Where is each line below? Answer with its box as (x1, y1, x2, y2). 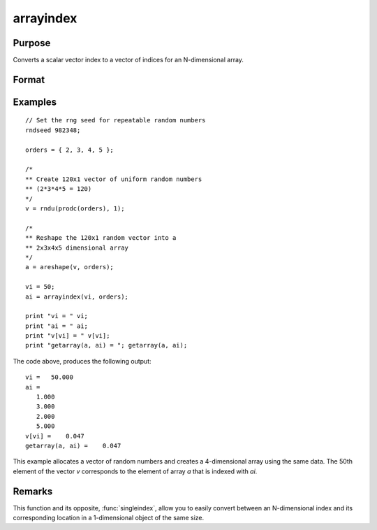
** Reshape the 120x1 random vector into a (25, 234, 177, 242)
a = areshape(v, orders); (25, 263, 114, 271)
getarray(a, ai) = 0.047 (25, 441, 121, 450)
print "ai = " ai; (25, 322, 89, 330)
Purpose (13, 37, 51, 49)
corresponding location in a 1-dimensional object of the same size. (13, 514, 205, 522)
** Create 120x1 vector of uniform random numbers (25, 175, 202, 183)
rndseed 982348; (25, 126, 81, 134)
